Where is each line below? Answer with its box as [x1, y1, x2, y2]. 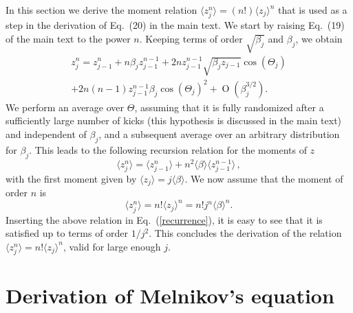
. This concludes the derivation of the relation [149, 226, 342, 240]
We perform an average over [6, 100, 125, 114]
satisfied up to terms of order [6, 226, 129, 240]
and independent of [6, 127, 87, 141]
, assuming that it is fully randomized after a [134, 100, 324, 114]
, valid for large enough [63, 239, 161, 253]
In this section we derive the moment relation [6, 3, 197, 16]
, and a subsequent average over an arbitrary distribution [98, 127, 340, 141]
